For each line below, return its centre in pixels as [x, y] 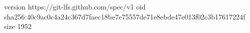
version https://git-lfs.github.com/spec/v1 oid [75, 6]
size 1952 [18, 26]
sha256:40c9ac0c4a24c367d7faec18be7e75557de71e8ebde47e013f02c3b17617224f [125, 16]
